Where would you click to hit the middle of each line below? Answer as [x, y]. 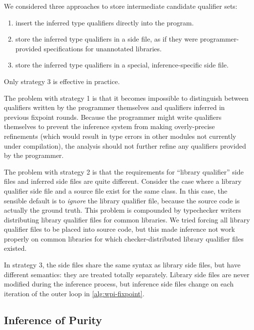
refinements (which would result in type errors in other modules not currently [120, 136]
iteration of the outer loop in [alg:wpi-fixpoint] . [74, 293]
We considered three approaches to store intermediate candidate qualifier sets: [121, 6]
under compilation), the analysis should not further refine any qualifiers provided [125, 145]
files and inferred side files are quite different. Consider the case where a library [123, 181]
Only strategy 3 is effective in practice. [62, 81]
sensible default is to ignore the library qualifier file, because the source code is [122, 200]
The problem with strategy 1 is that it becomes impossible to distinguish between [126, 98]
